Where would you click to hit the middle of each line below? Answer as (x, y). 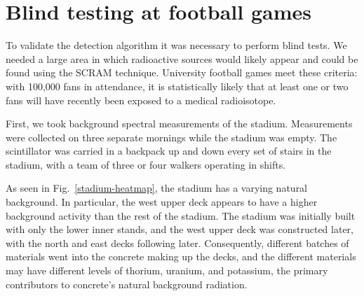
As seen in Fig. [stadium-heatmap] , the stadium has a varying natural (157, 188)
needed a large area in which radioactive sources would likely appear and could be (182, 58)
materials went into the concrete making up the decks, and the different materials (181, 256)
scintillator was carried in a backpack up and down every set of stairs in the (169, 151)
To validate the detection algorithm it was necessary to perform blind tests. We (176, 45)
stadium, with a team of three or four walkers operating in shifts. (146, 164)
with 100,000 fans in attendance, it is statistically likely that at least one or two (177, 86)
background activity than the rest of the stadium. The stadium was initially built (181, 215)
